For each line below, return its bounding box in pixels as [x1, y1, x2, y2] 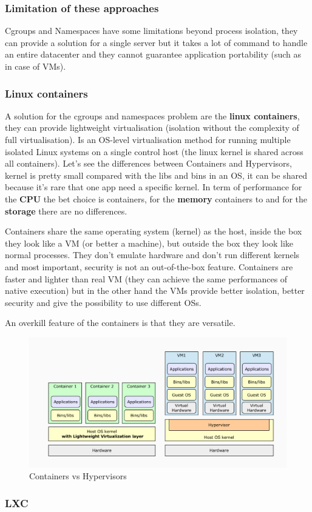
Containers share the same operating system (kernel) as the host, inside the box [5, 225, 302, 238]
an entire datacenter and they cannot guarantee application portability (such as [5, 48, 302, 61]
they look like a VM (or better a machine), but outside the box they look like [5, 236, 293, 249]
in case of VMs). [5, 60, 66, 72]
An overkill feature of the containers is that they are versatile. [5, 316, 236, 329]
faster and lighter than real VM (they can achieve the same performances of [5, 272, 288, 285]
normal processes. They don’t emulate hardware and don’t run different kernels [5, 248, 300, 261]
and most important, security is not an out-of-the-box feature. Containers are [5, 260, 293, 273]
